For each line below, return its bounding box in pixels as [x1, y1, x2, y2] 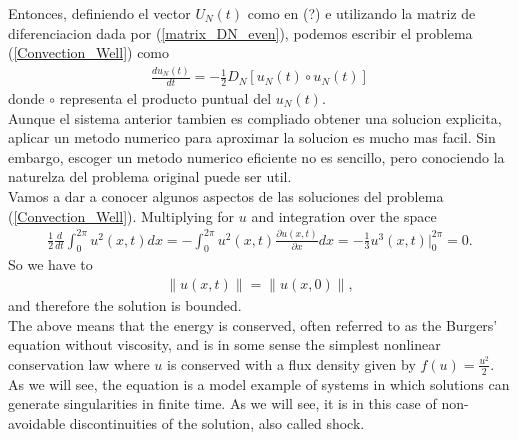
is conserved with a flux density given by [167, 353, 416, 374]
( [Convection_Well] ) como [8, 42, 170, 63]
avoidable [8, 412, 66, 433]
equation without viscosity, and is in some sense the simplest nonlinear [8, 334, 441, 355]
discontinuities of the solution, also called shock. [69, 412, 365, 433]
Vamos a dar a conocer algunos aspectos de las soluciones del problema [8, 185, 444, 206]
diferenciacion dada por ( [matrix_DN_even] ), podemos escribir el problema [8, 22, 473, 43]
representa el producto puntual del [59, 87, 272, 108]
